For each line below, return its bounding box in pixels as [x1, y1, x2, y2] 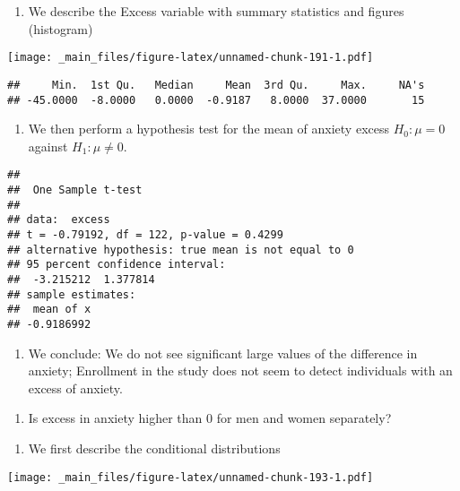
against [28, 136, 68, 155]
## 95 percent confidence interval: [7, 258, 226, 271]
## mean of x [7, 303, 91, 316]
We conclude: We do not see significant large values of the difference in [28, 343, 418, 362]
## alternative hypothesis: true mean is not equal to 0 [7, 243, 354, 256]
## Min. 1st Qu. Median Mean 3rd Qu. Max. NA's [7, 78, 425, 91]
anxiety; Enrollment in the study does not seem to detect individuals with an [28, 361, 453, 380]
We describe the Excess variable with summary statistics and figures [28, 2, 404, 20]
